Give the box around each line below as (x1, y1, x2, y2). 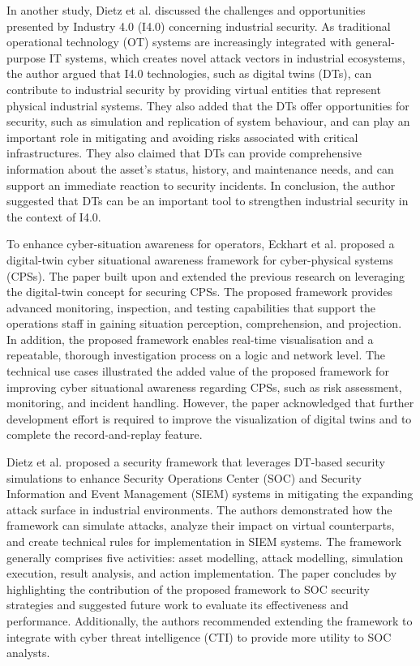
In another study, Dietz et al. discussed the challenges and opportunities (6, 2, 366, 18)
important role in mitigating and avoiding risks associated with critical (6, 128, 358, 145)
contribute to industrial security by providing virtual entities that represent (6, 80, 381, 97)
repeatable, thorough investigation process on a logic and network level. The (6, 346, 386, 363)
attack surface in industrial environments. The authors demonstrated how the (6, 501, 392, 518)
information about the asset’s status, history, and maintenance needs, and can (6, 160, 394, 177)
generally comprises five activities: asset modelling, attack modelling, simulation (6, 548, 404, 565)
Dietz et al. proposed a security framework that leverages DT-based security (6, 453, 385, 470)
